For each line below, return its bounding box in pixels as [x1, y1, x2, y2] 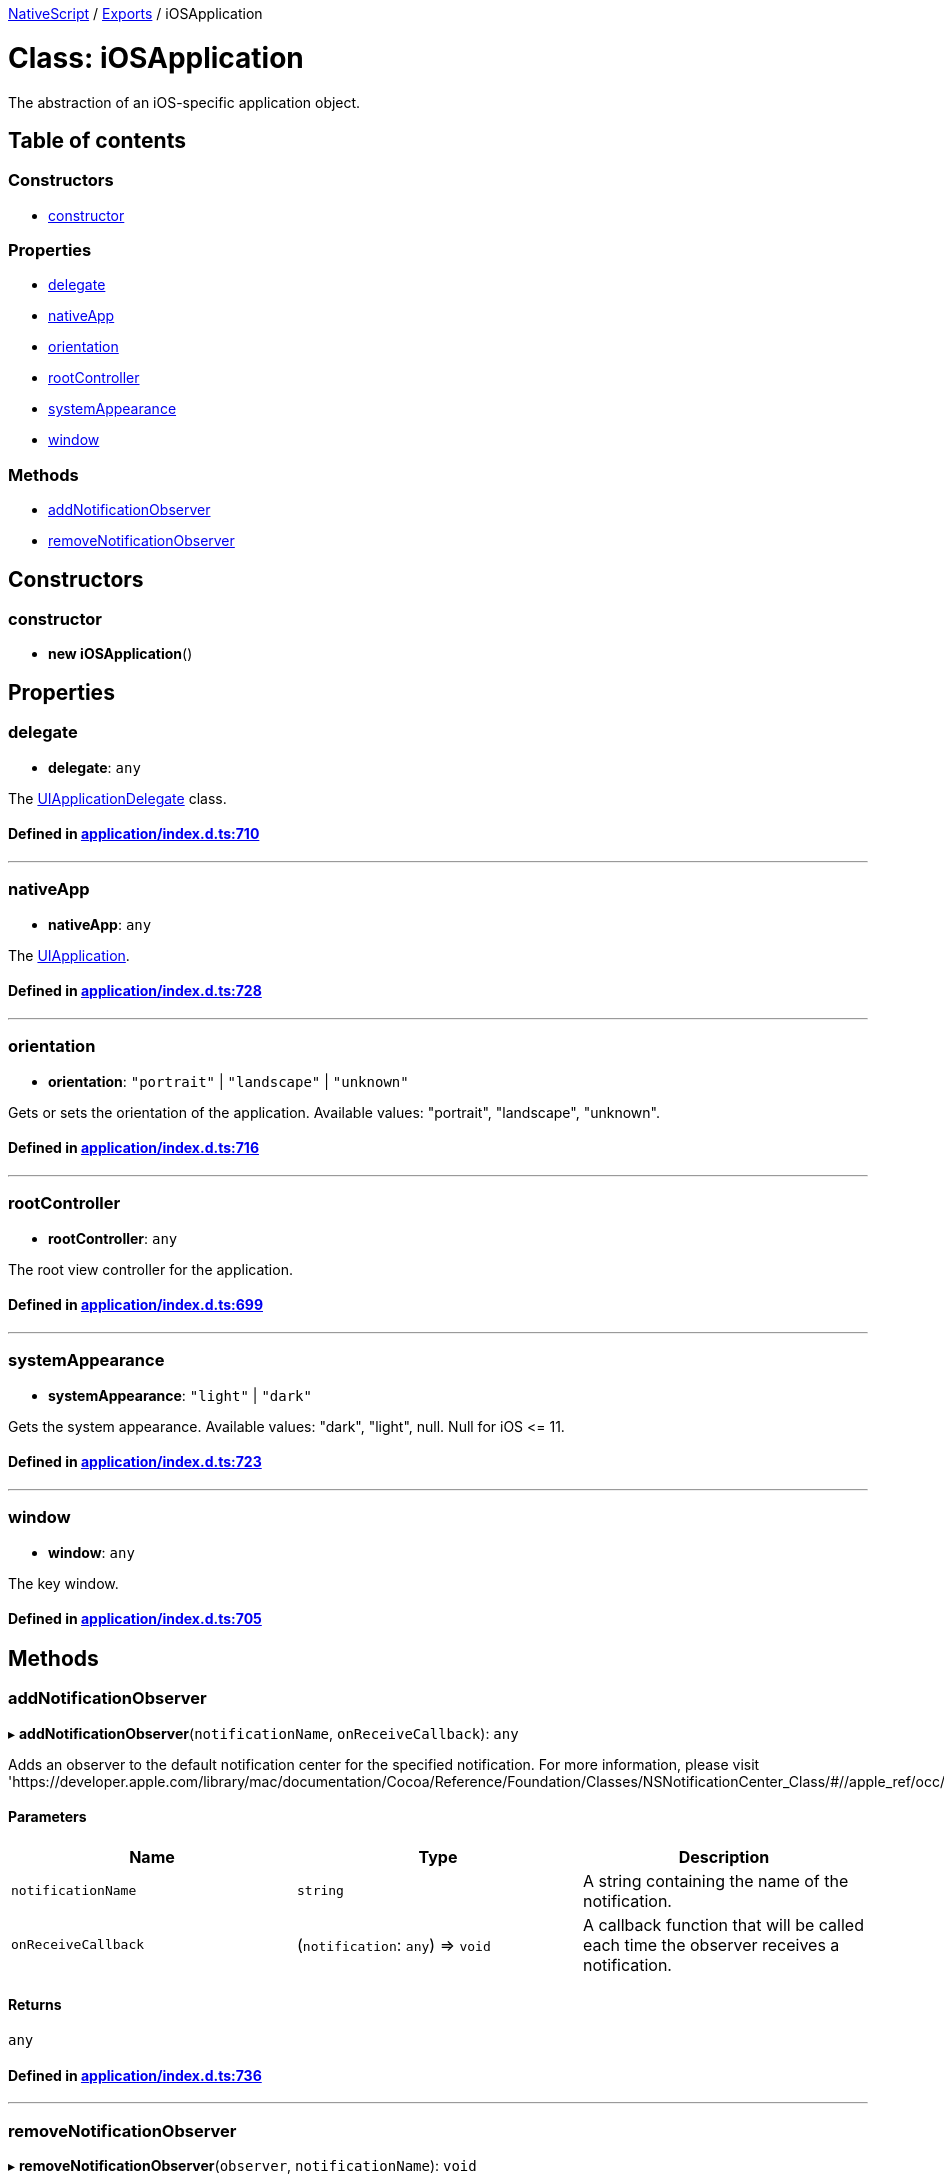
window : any [48, 1543, 135, 1561]
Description [678, 1846, 770, 1867]
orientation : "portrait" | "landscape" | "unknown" [48, 1072, 409, 1090]
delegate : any [48, 758, 141, 776]
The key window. [8, 1574, 119, 1592]
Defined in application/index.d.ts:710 [8, 825, 260, 843]
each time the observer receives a [582, 1934, 840, 1955]
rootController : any [48, 1229, 178, 1247]
